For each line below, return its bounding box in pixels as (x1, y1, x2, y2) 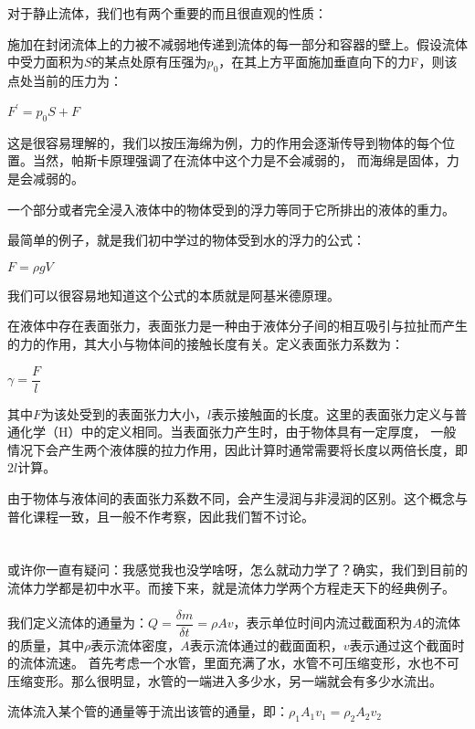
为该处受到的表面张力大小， (41, 404, 208, 423)
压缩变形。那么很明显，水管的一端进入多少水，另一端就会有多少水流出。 (7, 671, 442, 690)
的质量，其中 (7, 635, 84, 654)
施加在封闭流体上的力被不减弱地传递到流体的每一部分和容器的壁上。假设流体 (7, 34, 468, 53)
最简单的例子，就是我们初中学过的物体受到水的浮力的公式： (7, 230, 365, 249)
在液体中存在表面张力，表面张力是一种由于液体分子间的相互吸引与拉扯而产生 (7, 316, 468, 335)
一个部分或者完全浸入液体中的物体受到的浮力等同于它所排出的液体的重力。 (7, 199, 455, 218)
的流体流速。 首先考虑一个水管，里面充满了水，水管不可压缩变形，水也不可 (7, 653, 459, 672)
